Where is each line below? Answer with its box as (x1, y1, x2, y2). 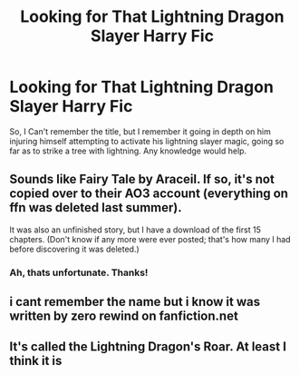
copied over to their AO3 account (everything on (9, 186, 288, 202)
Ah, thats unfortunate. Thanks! (9, 266, 149, 279)
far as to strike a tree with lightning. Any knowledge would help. (9, 145, 247, 156)
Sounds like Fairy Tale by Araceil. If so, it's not (9, 172, 275, 187)
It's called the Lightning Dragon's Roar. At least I (9, 339, 287, 355)
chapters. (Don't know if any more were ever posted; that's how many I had (9, 233, 292, 244)
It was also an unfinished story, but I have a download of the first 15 (9, 224, 261, 235)
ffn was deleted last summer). (9, 200, 183, 215)
